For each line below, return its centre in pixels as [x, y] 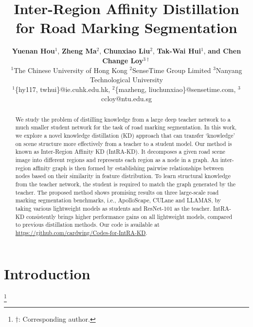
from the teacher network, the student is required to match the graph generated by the [125, 184]
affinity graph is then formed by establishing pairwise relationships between [128, 168]
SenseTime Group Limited [172, 70]
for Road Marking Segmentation [126, 27]
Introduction [47, 273]
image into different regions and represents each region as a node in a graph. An [117, 159]
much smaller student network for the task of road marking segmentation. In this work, [126, 127]
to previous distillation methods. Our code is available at [87, 225]
